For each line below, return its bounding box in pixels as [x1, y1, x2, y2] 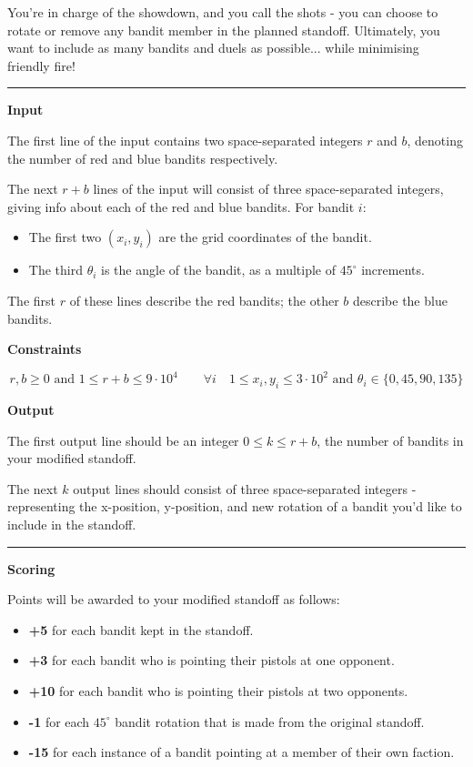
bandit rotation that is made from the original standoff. [115, 711, 425, 731]
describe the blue [352, 290, 448, 309]
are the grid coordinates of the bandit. [158, 227, 372, 247]
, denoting [407, 130, 463, 149]
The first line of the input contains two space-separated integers [7, 130, 363, 149]
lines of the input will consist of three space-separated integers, [93, 179, 444, 198]
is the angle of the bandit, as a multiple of [101, 260, 337, 279]
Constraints [7, 339, 82, 358]
